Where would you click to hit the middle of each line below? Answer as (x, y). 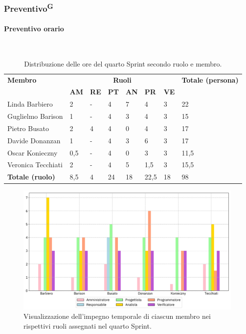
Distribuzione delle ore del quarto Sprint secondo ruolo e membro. (123, 63)
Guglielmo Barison (35, 116)
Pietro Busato (28, 128)
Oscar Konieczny (33, 152)
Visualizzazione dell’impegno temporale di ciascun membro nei (117, 316)
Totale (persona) (210, 79)
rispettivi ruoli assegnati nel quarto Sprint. (88, 325)
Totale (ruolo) (31, 177)
